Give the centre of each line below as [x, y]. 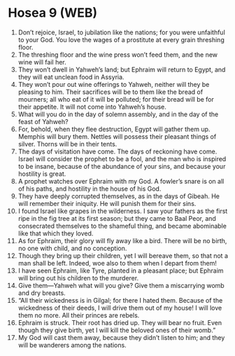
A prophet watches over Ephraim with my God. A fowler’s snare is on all [121, 181]
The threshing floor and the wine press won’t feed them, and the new [118, 55]
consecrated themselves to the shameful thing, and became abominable [122, 226]
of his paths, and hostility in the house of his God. [90, 189]
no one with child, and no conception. [72, 248]
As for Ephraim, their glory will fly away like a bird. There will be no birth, [122, 240]
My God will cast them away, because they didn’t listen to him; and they [121, 337]
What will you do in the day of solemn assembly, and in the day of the [118, 114]
